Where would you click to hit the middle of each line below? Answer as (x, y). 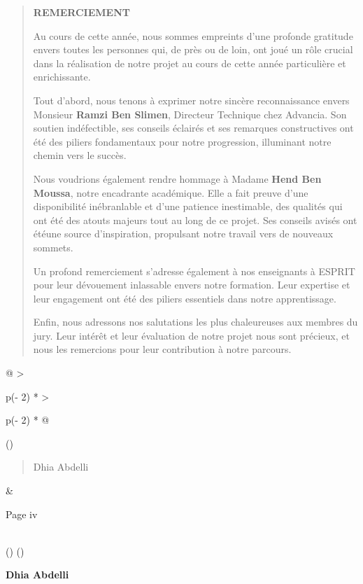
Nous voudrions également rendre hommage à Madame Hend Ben (177, 178)
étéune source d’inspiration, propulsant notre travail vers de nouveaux (183, 234)
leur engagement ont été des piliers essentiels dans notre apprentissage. (185, 298)
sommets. (53, 247)
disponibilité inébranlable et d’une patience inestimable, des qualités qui (188, 206)
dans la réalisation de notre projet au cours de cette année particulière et (190, 63)
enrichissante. (62, 77)
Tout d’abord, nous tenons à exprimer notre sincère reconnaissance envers (191, 100)
